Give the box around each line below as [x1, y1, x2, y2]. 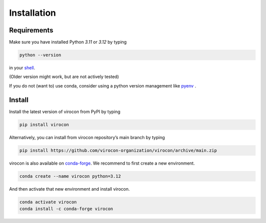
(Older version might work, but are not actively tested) [9, 74, 119, 80]
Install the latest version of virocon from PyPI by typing [9, 109, 121, 114]
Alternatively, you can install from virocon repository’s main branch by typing [9, 134, 165, 140]
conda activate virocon [19, 199, 77, 205]
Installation [9, 7, 56, 18]
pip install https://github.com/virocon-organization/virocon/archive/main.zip [19, 147, 217, 153]
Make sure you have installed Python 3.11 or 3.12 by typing [9, 39, 127, 45]
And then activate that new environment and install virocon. [9, 186, 130, 192]
